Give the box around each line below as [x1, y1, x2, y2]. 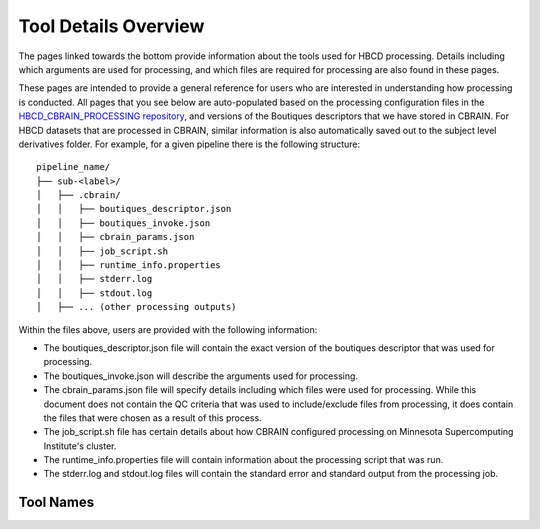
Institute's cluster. [43, 440, 117, 452]
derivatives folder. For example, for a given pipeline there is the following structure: [18, 138, 361, 150]
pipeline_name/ [36, 161, 111, 173]
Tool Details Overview [18, 15, 205, 37]
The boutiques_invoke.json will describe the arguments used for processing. [43, 370, 359, 382]
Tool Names [18, 494, 95, 511]
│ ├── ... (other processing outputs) [36, 301, 237, 313]
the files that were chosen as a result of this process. [43, 411, 262, 424]
